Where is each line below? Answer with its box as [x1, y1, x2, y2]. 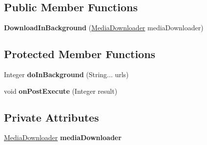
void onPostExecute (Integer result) [4, 85, 118, 96]
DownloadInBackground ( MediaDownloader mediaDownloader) [4, 22, 204, 33]
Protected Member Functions [4, 46, 156, 62]
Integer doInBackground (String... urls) [4, 69, 129, 79]
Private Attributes [4, 109, 99, 124]
